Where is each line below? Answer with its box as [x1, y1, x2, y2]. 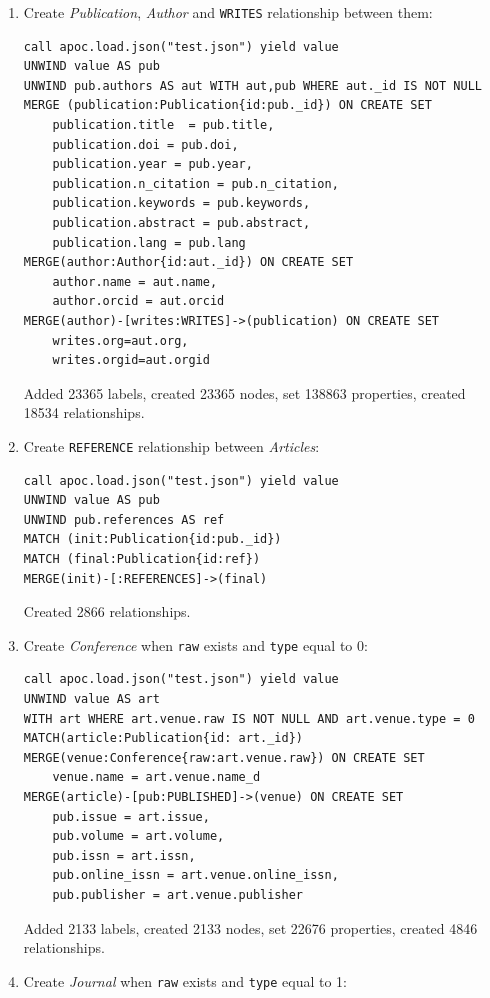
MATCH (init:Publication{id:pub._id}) [23, 532, 282, 547]
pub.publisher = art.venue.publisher [52, 887, 303, 902]
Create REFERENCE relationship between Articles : [23, 435, 320, 456]
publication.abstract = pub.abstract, [52, 216, 311, 230]
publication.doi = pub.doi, [52, 137, 239, 152]
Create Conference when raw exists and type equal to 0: [23, 634, 368, 655]
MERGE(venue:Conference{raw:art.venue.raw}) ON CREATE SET [23, 750, 425, 765]
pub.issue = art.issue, [52, 809, 210, 824]
